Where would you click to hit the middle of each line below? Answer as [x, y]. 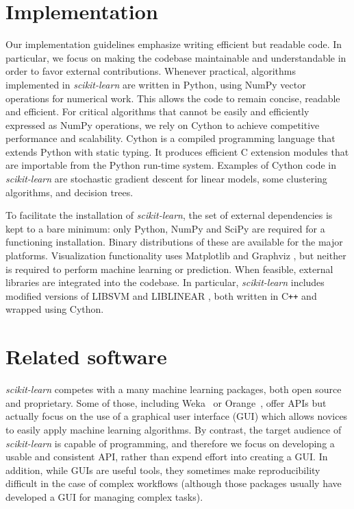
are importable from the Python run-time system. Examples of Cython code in [171, 165]
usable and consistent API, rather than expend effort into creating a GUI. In [167, 457]
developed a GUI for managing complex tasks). [104, 496]
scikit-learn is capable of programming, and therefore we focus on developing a [170, 443]
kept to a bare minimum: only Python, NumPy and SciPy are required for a [165, 228]
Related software [86, 356]
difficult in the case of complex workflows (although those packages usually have [174, 483]
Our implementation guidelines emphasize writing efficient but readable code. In [174, 44]
